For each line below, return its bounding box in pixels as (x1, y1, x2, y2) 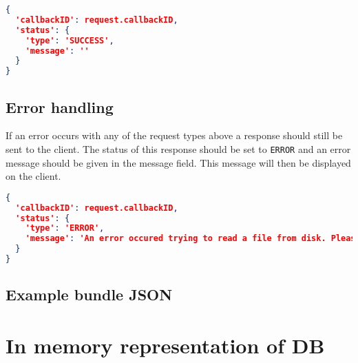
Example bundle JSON (6, 284, 173, 305)
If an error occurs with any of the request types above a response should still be (6, 128, 343, 143)
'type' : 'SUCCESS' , (25, 35, 114, 45)
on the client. (6, 169, 61, 183)
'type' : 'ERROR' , (25, 223, 105, 234)
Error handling (6, 96, 114, 117)
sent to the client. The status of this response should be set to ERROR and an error (6, 141, 351, 156)
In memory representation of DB (6, 331, 325, 359)
